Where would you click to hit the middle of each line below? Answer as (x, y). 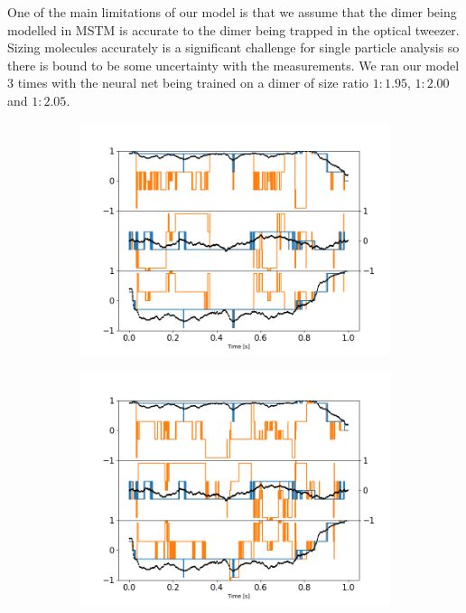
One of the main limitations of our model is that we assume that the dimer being (232, 12)
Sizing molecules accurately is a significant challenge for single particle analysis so (233, 47)
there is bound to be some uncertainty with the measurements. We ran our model (233, 65)
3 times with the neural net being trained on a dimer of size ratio (188, 83)
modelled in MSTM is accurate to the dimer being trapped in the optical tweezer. (233, 29)
